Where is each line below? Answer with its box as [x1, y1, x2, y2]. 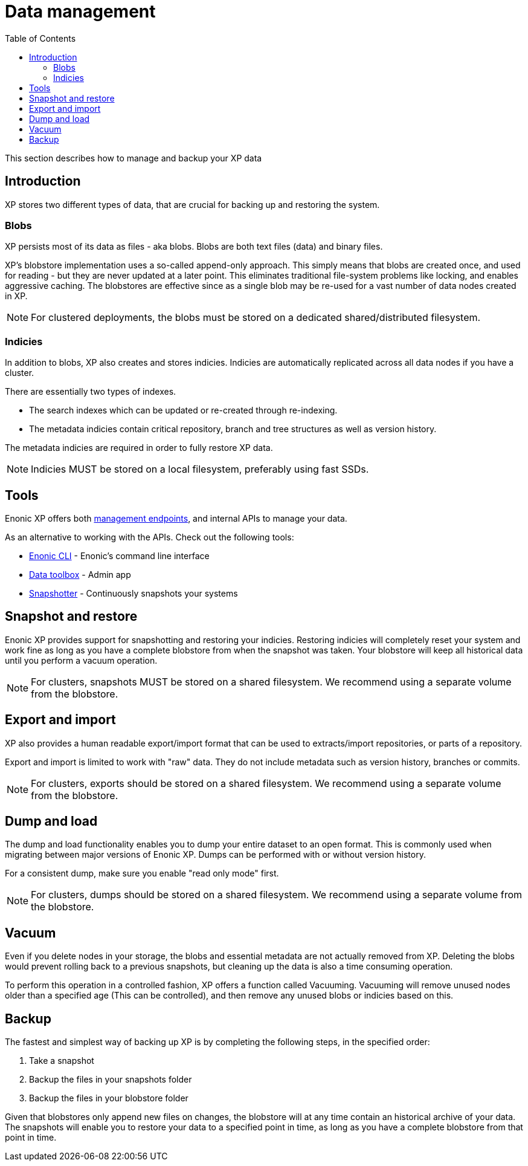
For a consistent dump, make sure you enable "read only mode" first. [5, 868, 279, 879]
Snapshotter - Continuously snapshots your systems [29, 588, 238, 598]
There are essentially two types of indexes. [5, 386, 176, 397]
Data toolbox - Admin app [29, 569, 131, 580]
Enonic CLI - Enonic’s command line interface [29, 550, 210, 561]
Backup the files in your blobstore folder [29, 1093, 188, 1104]
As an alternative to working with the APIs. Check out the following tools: [5, 531, 294, 542]
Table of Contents [5, 33, 76, 44]
